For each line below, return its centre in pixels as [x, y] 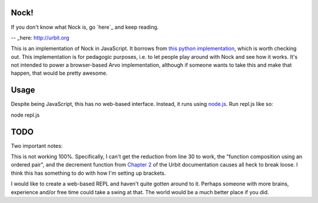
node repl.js [25, 115]
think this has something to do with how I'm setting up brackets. [88, 173]
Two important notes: [37, 146]
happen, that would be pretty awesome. [59, 73]
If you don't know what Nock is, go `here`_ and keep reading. [85, 27]
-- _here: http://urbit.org [40, 38]
